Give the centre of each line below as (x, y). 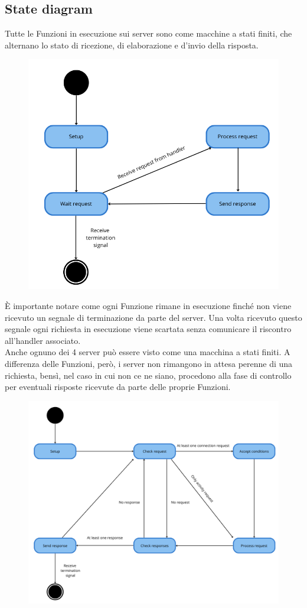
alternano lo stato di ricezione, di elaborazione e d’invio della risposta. (132, 45)
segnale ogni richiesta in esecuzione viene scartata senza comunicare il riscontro (148, 329)
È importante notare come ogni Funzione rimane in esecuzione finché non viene (148, 306)
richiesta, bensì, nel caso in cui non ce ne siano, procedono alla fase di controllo (148, 375)
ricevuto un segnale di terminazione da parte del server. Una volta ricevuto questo (153, 317)
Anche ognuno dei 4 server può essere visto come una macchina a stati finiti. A (148, 352)
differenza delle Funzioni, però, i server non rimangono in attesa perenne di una (149, 363)
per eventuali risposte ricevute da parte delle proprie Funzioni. (118, 387)
